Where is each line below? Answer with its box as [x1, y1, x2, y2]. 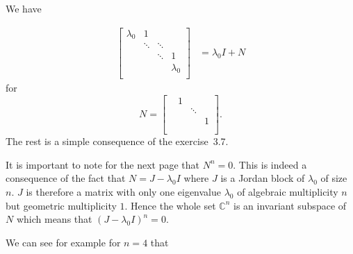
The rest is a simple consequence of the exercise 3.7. [6, 134, 229, 149]
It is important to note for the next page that [6, 157, 199, 171]
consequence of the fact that [6, 171, 126, 185]
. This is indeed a [233, 157, 307, 171]
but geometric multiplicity [6, 198, 117, 212]
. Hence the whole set [124, 198, 216, 212]
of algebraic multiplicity [237, 184, 338, 198]
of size [320, 171, 347, 185]
